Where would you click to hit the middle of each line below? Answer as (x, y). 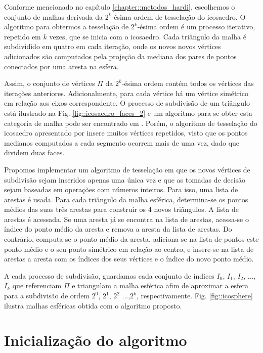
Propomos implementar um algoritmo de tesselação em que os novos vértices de (127, 169)
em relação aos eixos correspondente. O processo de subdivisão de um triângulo (127, 103)
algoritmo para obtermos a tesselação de (67, 27)
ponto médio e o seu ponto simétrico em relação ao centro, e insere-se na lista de (129, 249)
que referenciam (37, 285)
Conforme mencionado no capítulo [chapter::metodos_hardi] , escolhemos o (120, 7)
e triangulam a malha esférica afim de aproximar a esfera (160, 285)
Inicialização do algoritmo (96, 340)
